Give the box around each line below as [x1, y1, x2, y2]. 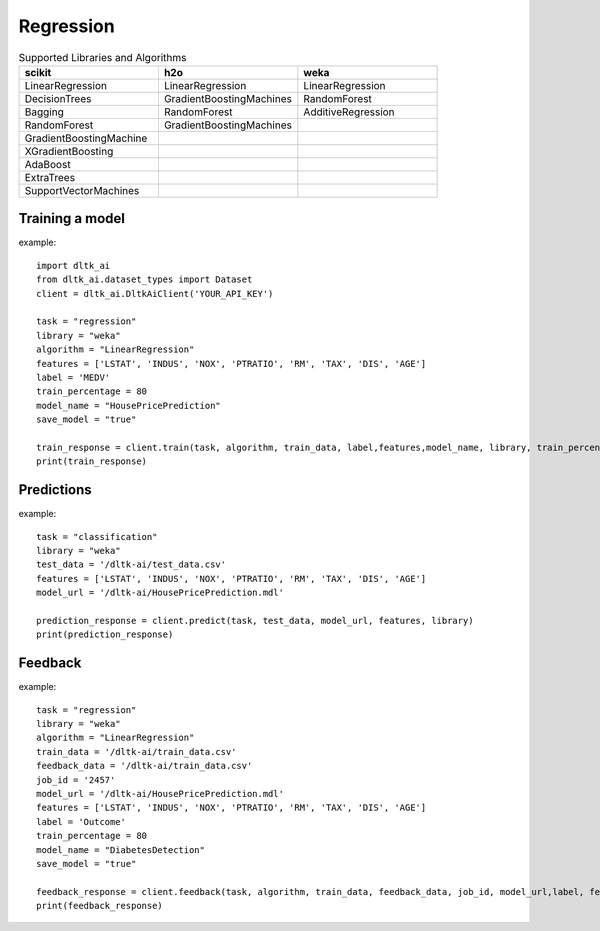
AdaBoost [24, 157, 71, 171]
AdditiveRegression [303, 105, 395, 119]
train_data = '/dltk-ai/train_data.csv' [36, 746, 237, 757]
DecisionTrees [24, 91, 92, 105]
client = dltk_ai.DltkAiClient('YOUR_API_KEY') [36, 288, 274, 299]
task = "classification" [36, 531, 158, 542]
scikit [24, 65, 52, 79]
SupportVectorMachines [24, 183, 140, 197]
